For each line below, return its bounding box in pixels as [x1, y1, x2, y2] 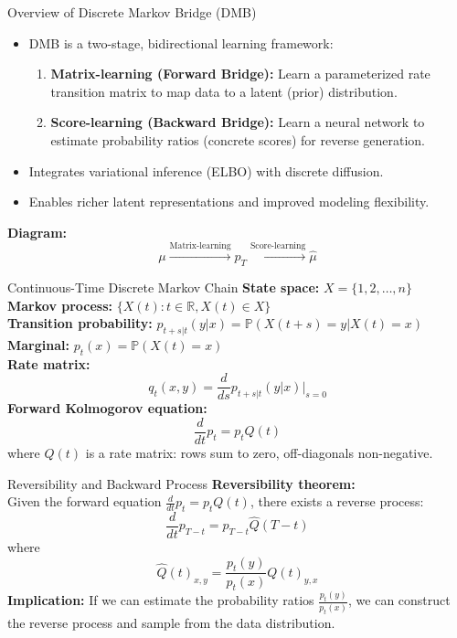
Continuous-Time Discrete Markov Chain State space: [7, 277, 320, 296]
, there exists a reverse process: [250, 492, 424, 511]
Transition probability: [7, 314, 153, 333]
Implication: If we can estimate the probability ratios [7, 590, 314, 610]
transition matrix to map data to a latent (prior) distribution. [50, 81, 398, 101]
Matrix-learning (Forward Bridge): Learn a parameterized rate [50, 64, 430, 83]
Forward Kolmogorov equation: [7, 399, 207, 418]
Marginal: [7, 335, 69, 354]
